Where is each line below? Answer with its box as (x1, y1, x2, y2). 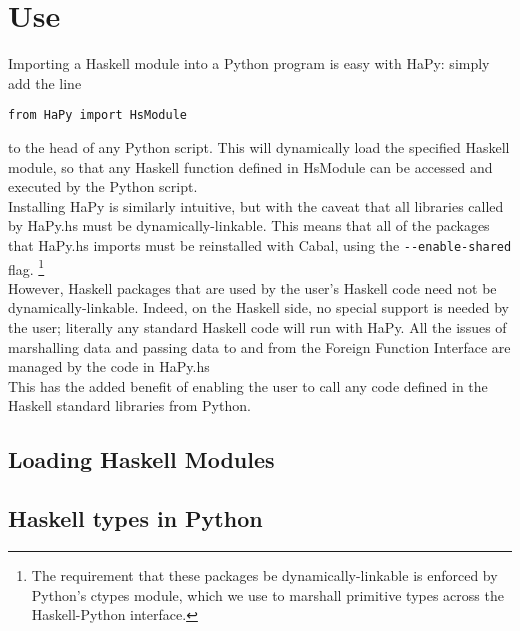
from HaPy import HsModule (8, 108, 187, 123)
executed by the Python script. (8, 176, 198, 197)
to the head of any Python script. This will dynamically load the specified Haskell (8, 136, 510, 157)
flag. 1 (8, 255, 45, 279)
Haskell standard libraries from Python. (8, 395, 251, 416)
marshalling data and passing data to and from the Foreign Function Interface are (8, 336, 511, 357)
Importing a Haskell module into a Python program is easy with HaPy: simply (8, 53, 490, 74)
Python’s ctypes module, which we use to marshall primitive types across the (31, 584, 504, 605)
